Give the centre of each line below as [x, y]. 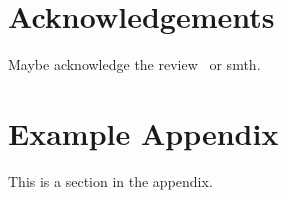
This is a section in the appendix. [110, 180]
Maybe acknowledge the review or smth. [134, 64]
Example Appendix [143, 132]
